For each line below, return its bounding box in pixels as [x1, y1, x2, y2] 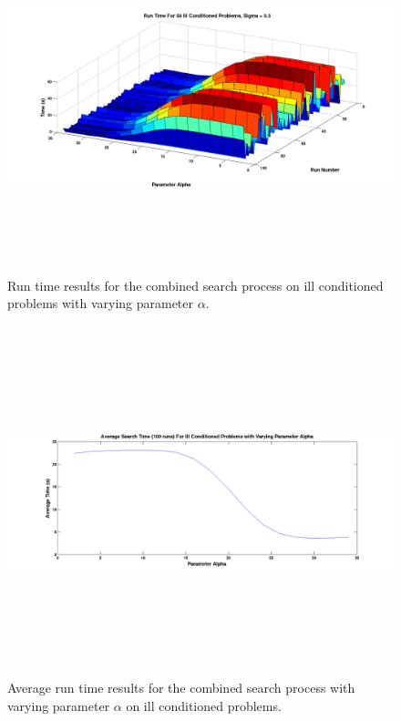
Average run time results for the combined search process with [7, 678, 355, 697]
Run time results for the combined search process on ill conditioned [7, 275, 384, 294]
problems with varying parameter [7, 294, 194, 313]
